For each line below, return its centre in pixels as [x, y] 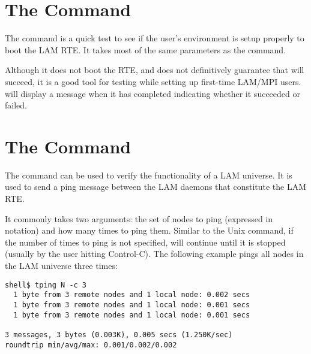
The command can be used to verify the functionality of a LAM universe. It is [149, 175]
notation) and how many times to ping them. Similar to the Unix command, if [149, 230]
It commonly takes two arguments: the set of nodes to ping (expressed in [139, 218]
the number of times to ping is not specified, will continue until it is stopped [145, 242]
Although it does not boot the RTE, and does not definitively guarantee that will [155, 70]
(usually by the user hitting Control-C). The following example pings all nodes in [154, 254]
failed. [16, 105]
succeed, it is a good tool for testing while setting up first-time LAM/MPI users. [153, 81]
